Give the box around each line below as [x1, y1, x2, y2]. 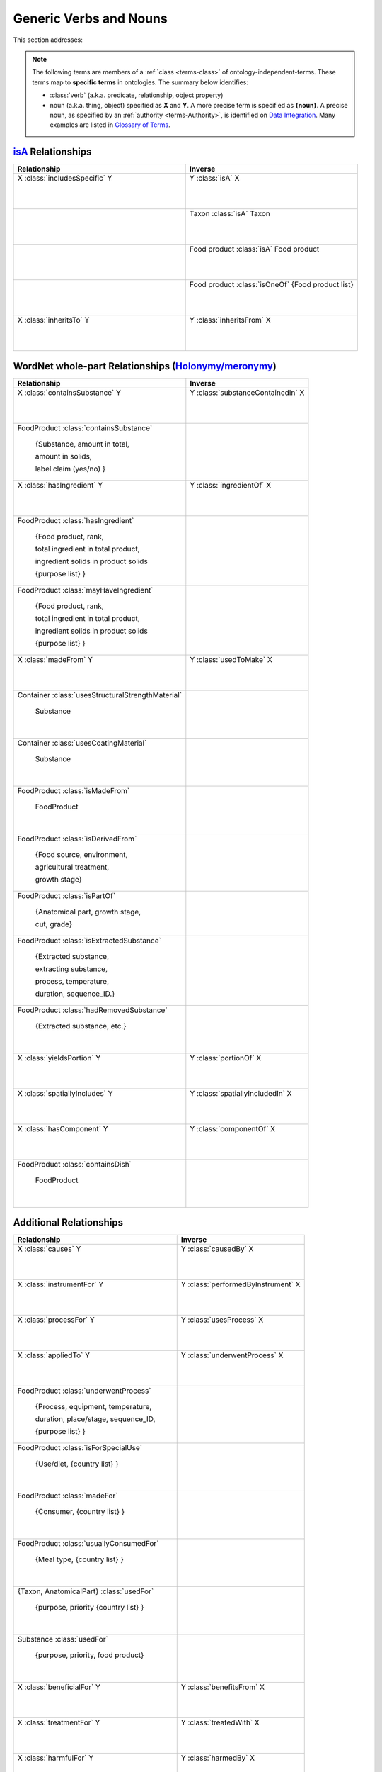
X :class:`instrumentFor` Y [17, 1279, 104, 1289]
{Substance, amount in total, [35, 439, 130, 449]
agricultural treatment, [35, 862, 110, 872]
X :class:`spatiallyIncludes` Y [17, 1088, 113, 1098]
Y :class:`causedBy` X [180, 1244, 254, 1254]
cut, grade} [35, 919, 73, 929]
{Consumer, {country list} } [35, 1507, 125, 1517]
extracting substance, [35, 964, 108, 974]
